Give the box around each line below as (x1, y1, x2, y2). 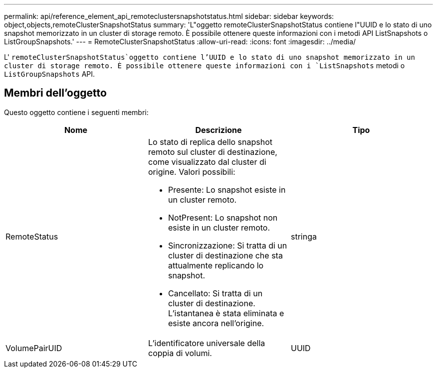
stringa (290, 231, 317, 242)
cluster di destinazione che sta (168, 250, 283, 260)
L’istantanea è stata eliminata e (168, 308, 284, 318)
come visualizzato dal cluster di (148, 156, 266, 167)
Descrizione (195, 124, 242, 135)
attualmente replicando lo (168, 260, 264, 270)
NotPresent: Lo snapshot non (168, 212, 278, 223)
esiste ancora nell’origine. (168, 318, 264, 328)
